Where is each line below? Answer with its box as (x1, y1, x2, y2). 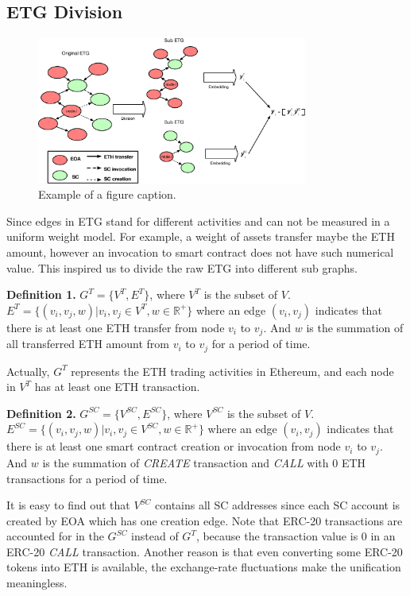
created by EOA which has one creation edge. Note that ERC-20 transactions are (6, 512, 403, 528)
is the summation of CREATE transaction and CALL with (42, 454, 329, 470)
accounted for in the (6, 528, 104, 544)
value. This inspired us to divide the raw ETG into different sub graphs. (6, 259, 358, 276)
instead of (131, 528, 179, 544)
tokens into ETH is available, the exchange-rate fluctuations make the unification (6, 559, 401, 575)
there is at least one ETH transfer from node (6, 319, 225, 335)
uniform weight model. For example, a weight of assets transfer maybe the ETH (6, 228, 395, 245)
